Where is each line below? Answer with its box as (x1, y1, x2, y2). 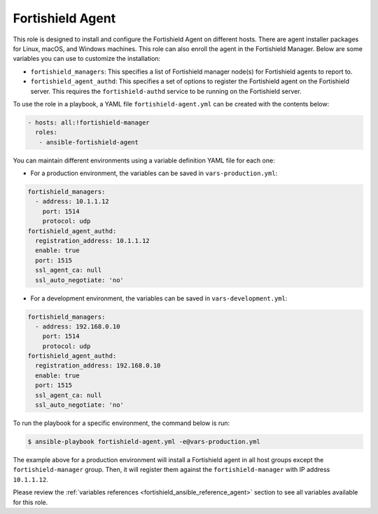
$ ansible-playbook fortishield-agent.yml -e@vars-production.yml (27, 438, 260, 445)
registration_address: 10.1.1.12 (35, 237, 150, 244)
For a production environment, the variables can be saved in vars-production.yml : (30, 169, 278, 178)
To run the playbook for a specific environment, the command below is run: (13, 419, 230, 427)
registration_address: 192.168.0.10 (35, 361, 161, 370)
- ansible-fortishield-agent (38, 138, 139, 146)
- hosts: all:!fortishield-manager (27, 118, 150, 126)
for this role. (13, 498, 48, 506)
